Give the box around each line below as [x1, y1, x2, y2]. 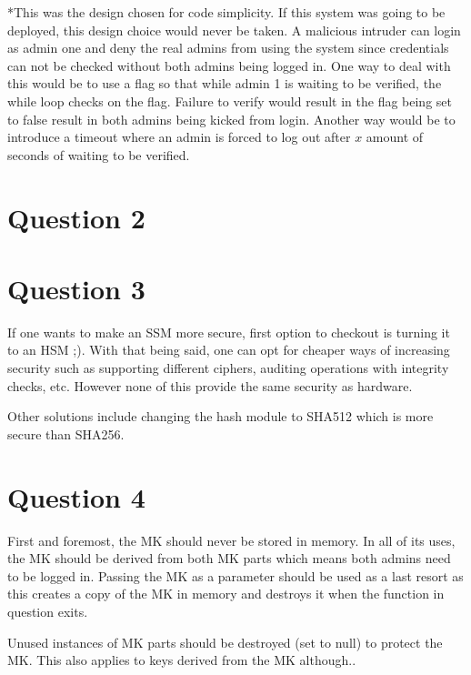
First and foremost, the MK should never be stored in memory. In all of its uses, [7, 530, 456, 549]
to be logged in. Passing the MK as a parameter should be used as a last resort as [7, 566, 464, 585]
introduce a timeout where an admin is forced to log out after [7, 127, 351, 146]
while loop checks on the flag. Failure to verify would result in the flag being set [7, 91, 452, 110]
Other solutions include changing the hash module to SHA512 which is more [7, 407, 434, 426]
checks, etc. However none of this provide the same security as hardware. [7, 376, 413, 395]
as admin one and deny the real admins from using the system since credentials [7, 38, 449, 57]
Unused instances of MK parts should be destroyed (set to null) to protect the [7, 632, 443, 651]
